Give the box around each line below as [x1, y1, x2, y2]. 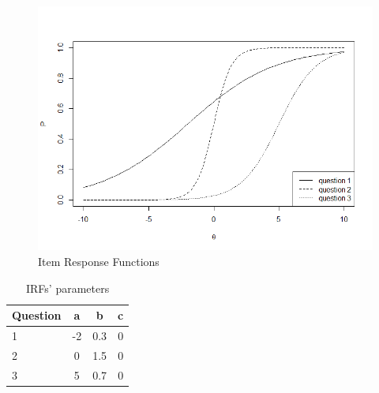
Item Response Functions [38, 253, 159, 270]
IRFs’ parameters [26, 279, 110, 296]
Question [12, 307, 62, 324]
